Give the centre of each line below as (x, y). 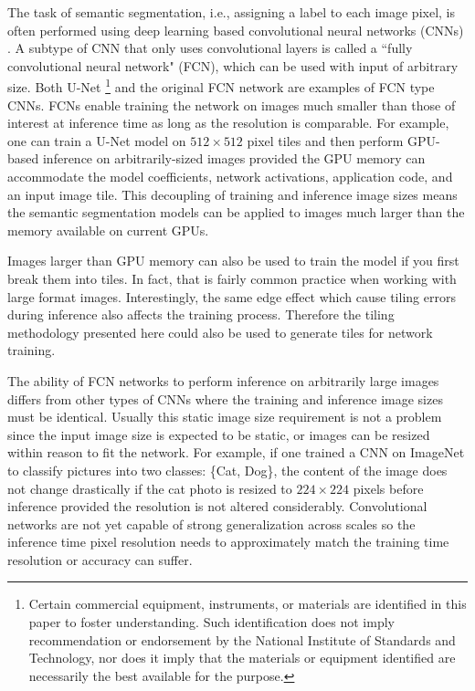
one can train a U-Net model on (97, 140)
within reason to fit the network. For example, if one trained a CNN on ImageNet (236, 452)
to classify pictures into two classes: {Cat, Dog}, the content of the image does (227, 470)
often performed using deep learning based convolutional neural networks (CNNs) (236, 30)
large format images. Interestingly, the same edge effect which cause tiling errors (232, 296)
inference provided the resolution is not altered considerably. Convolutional (217, 506)
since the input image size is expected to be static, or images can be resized (219, 434)
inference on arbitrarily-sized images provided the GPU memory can (234, 158)
